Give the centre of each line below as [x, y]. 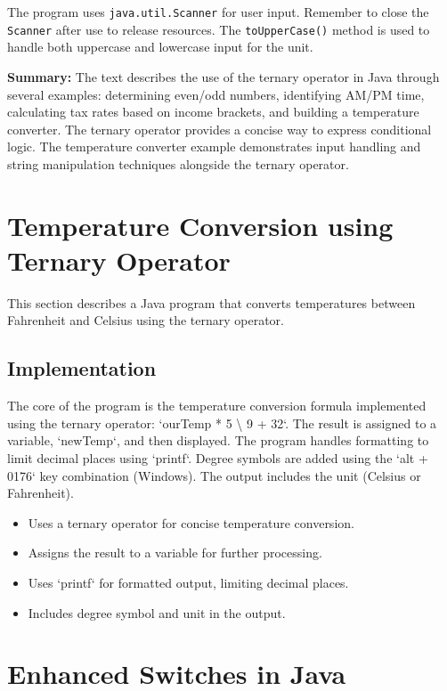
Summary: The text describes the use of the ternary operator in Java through [223, 76]
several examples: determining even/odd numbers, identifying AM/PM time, [216, 94]
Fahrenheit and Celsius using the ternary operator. [146, 320]
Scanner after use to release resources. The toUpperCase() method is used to [219, 29]
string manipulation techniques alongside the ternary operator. [178, 163]
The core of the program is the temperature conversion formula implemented [217, 406]
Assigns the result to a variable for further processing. [175, 553]
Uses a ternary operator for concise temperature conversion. [191, 522]
